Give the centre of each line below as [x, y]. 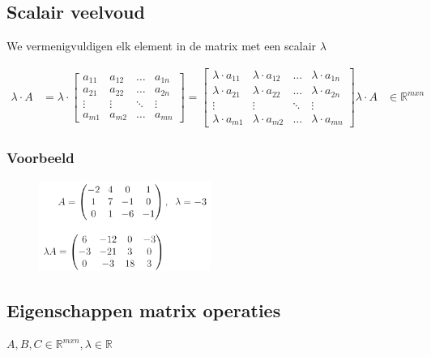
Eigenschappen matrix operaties [144, 310]
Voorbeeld [41, 158]
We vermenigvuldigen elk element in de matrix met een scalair [162, 46]
